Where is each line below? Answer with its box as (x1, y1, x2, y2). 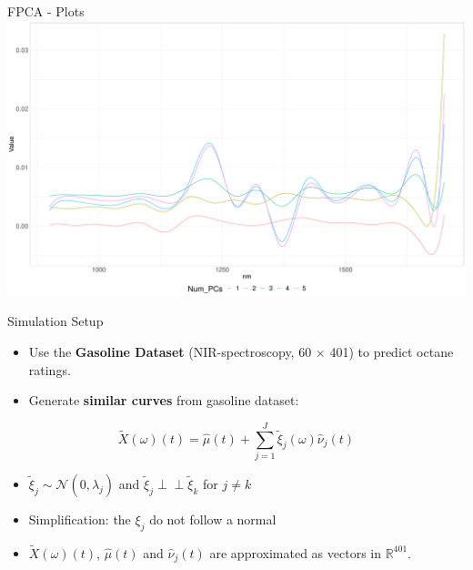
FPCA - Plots (7, 2, 85, 20)
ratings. (28, 360, 71, 379)
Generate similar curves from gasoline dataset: (28, 391, 299, 410)
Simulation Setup (7, 311, 104, 331)
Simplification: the (28, 509, 131, 528)
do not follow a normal (149, 509, 277, 528)
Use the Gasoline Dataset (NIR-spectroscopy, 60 (28, 341, 312, 361)
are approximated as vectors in (209, 543, 381, 562)
